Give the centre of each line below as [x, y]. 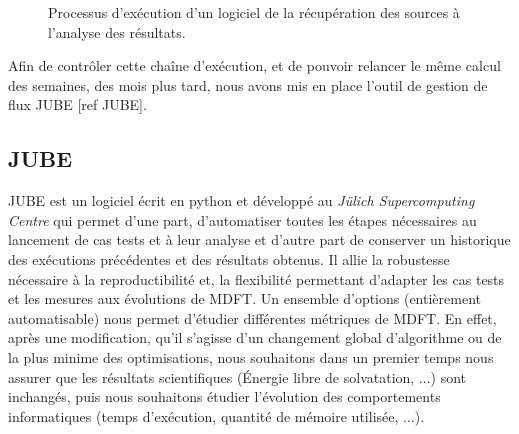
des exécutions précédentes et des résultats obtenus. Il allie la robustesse [229, 258]
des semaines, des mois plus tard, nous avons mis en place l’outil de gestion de [248, 84]
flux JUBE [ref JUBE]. [77, 104]
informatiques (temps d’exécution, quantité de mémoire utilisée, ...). [216, 415]
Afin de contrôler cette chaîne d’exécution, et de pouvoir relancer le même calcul [254, 65]
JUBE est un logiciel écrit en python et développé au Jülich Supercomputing [241, 200]
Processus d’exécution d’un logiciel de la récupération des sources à [254, 12]
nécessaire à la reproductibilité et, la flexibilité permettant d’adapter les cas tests [256, 278]
